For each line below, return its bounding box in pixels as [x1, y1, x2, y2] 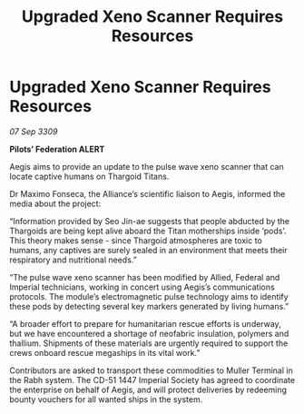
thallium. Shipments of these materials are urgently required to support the [9, 338, 289, 349]
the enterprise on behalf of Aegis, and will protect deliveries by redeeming [9, 384, 288, 395]
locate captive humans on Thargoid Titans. [9, 171, 170, 182]
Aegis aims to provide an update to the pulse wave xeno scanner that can [9, 161, 284, 172]
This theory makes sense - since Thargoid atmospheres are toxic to [9, 234, 263, 246]
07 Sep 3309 [9, 125, 58, 137]
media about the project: [9, 198, 102, 209]
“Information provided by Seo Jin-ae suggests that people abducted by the [9, 215, 290, 226]
